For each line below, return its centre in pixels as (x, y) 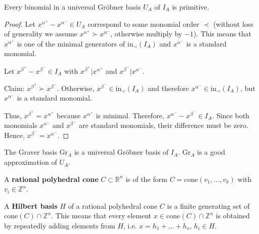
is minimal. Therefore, (130, 115)
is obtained (233, 216)
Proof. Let (20, 24)
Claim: (14, 88)
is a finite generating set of (208, 205)
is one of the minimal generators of (71, 43)
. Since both (231, 115)
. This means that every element (101, 216)
